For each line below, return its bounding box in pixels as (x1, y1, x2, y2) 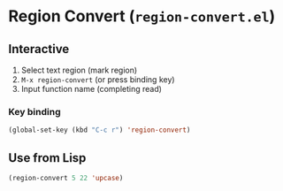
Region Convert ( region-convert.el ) (8, 6, 276, 27)
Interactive (8, 42, 70, 57)
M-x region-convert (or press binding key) (20, 74, 175, 85)
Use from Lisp (8, 150, 87, 165)
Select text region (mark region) (20, 65, 138, 75)
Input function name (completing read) (20, 84, 163, 94)
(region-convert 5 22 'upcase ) (8, 173, 124, 182)
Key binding (8, 105, 61, 118)
